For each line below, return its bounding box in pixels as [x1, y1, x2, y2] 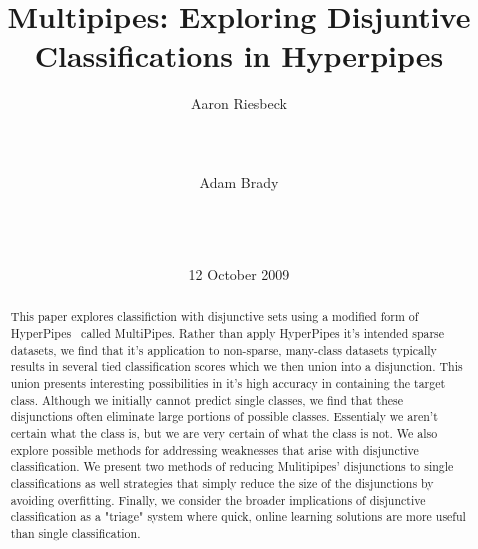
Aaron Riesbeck [191, 93, 287, 114]
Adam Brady [199, 171, 279, 192]
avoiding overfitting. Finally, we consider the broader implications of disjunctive [10, 491, 426, 508]
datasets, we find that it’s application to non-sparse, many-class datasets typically [10, 341, 437, 358]
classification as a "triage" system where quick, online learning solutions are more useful [10, 508, 466, 525]
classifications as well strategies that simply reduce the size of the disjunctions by [10, 475, 434, 492]
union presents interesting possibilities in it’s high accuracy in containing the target [10, 375, 446, 392]
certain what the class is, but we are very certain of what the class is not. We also [10, 425, 438, 442]
